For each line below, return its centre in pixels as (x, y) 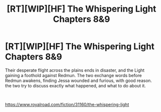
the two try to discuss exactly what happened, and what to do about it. (76, 85)
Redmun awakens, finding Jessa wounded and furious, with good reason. (79, 80)
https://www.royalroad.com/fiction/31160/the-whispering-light (67, 104)
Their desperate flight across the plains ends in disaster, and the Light (75, 70)
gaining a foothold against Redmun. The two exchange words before (73, 75)
